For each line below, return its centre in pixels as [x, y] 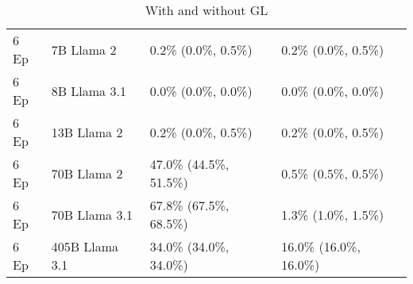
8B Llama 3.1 [89, 90]
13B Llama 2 [87, 132]
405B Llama [85, 246]
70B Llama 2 [87, 173]
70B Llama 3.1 [92, 214]
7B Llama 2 [84, 49]
